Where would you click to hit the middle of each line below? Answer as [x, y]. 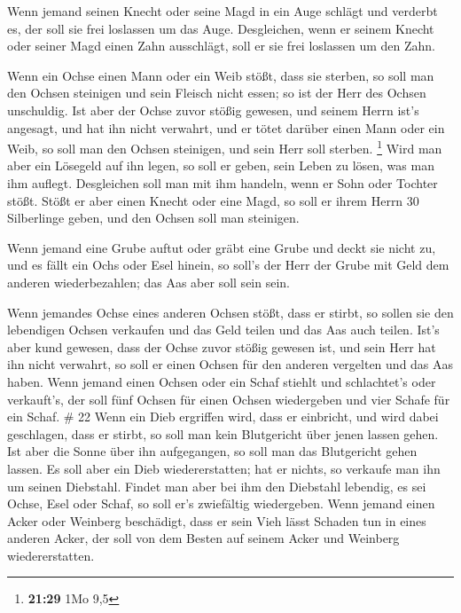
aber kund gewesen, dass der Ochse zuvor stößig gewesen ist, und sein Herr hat [222, 346]
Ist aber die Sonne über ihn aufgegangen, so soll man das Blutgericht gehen [212, 451]
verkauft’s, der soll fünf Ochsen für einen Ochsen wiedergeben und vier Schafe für [229, 399]
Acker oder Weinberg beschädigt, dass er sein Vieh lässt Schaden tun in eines [217, 520]
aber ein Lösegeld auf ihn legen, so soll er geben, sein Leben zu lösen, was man [221, 165]
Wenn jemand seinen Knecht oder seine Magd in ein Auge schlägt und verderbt [223, 11]
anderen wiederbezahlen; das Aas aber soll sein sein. [148, 282]
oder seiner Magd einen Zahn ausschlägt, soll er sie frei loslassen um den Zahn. [221, 46]
